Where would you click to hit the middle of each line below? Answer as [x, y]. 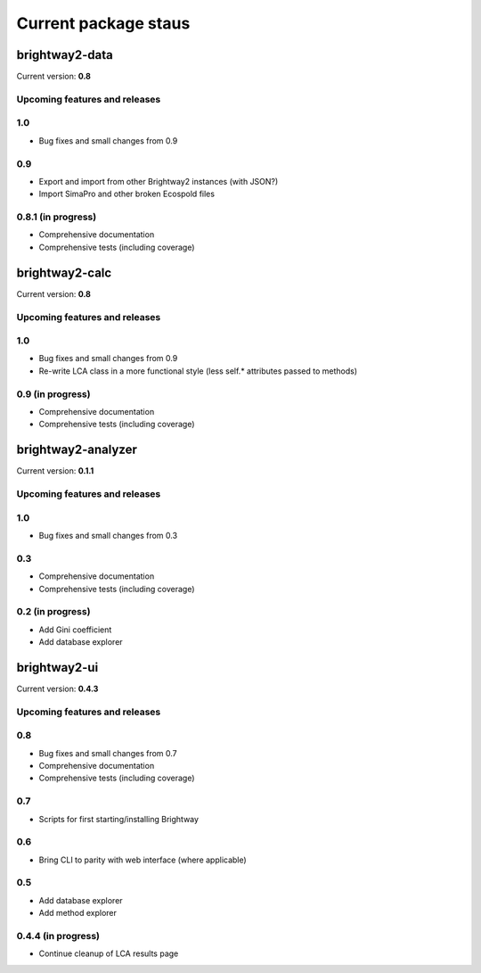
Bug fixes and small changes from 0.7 [108, 753]
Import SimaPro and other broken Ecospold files [127, 194]
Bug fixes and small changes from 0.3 [108, 535]
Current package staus [103, 23]
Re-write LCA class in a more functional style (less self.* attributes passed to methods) [198, 371]
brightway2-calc [64, 272]
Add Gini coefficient [75, 630]
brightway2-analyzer [77, 450]
